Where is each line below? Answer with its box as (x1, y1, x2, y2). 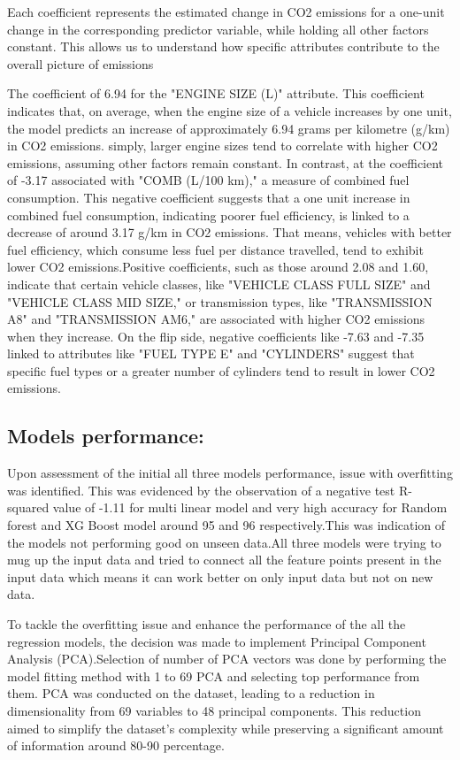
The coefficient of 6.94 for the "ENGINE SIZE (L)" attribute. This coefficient (7, 84, 425, 103)
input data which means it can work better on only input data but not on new (7, 567, 433, 586)
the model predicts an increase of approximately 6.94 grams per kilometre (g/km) (7, 119, 450, 137)
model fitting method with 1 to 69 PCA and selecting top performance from (7, 666, 420, 685)
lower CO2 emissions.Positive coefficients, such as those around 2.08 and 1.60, (7, 257, 429, 276)
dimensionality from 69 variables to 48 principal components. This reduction (7, 701, 421, 719)
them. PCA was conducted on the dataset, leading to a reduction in (7, 684, 375, 702)
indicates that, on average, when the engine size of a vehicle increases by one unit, (7, 101, 452, 119)
